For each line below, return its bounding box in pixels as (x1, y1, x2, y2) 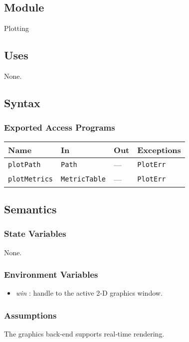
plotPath (8, 161, 41, 169)
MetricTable (61, 175, 106, 183)
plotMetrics (8, 175, 53, 183)
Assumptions (4, 309, 57, 321)
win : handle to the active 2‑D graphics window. (15, 288, 163, 298)
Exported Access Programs (4, 121, 115, 134)
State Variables (4, 227, 66, 240)
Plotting (4, 23, 29, 33)
